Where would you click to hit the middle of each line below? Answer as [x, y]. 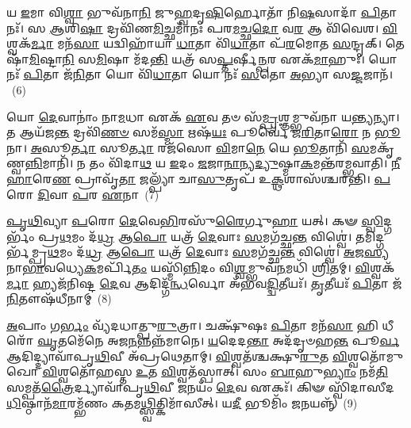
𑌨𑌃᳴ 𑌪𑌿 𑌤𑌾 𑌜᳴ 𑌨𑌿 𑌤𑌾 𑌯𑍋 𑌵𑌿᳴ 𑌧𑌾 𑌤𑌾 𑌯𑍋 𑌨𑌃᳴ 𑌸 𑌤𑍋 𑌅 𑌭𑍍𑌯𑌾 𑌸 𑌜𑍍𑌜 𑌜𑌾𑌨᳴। [200, 74]
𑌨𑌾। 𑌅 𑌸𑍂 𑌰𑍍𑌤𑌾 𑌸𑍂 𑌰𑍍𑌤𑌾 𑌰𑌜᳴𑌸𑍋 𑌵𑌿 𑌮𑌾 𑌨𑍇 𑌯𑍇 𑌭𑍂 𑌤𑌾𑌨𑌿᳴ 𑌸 [188, 147]
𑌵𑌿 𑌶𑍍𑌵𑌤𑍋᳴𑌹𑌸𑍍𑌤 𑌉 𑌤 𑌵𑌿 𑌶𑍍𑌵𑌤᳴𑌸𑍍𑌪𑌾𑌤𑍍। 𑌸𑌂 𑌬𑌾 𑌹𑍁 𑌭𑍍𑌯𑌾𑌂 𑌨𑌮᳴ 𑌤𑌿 [215, 371]
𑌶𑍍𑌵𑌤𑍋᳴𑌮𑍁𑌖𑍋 [375, 355]
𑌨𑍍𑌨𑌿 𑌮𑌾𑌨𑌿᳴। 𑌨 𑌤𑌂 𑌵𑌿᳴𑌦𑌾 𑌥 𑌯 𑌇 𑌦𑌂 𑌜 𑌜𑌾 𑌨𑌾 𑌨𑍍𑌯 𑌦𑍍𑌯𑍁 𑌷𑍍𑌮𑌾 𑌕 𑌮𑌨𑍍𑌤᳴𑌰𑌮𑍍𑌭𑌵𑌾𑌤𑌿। [206, 163]
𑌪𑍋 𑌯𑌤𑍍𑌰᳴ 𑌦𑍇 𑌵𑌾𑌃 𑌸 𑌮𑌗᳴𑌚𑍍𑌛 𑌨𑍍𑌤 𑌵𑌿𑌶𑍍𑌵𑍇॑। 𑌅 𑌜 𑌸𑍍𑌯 [255, 252]
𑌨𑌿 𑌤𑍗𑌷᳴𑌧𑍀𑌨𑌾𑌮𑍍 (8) [59, 298]
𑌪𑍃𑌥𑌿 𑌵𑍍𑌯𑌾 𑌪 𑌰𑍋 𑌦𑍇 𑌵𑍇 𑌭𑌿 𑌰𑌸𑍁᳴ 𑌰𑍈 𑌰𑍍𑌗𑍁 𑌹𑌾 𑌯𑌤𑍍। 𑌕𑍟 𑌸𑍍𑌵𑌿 [195, 221]
